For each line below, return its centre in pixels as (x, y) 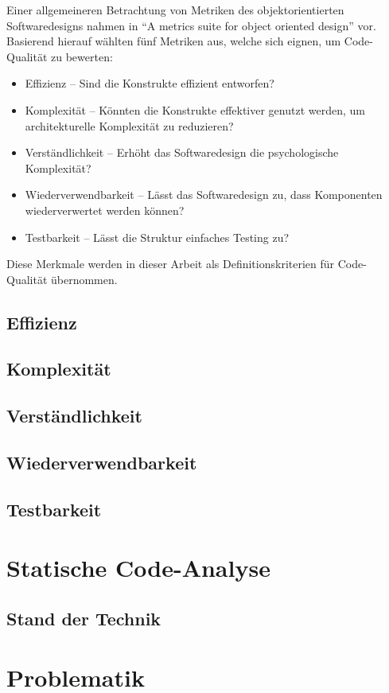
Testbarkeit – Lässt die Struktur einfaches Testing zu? (157, 237)
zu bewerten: (82, 56)
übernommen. (84, 279)
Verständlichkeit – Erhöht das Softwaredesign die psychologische (182, 152)
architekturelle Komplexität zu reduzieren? (129, 125)
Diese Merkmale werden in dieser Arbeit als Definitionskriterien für (171, 264)
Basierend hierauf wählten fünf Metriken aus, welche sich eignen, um (174, 41)
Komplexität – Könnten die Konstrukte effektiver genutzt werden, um (195, 109)
